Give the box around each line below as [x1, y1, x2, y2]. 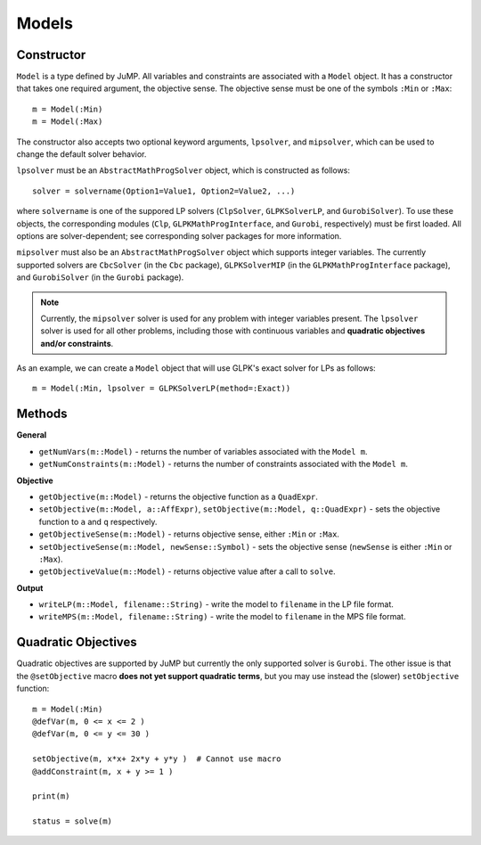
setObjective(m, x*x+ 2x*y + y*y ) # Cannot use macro [32, 754, 281, 764]
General [16, 430, 47, 440]
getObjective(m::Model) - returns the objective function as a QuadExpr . [38, 491, 318, 502]
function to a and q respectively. [38, 516, 158, 527]
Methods [16, 406, 68, 422]
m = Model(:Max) [32, 117, 103, 127]
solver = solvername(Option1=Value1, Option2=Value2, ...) [32, 185, 296, 196]
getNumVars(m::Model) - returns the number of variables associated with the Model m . [38, 446, 369, 456]
